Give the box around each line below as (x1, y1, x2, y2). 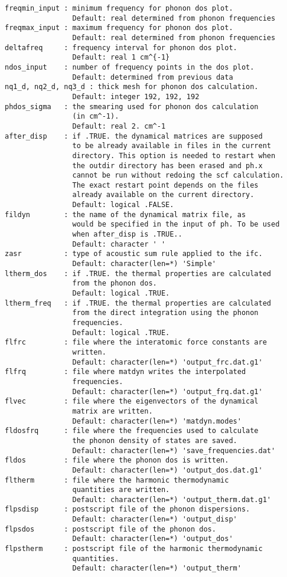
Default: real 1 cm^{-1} (72, 53, 170, 62)
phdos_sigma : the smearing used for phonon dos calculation (5, 102, 259, 111)
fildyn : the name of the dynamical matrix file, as (5, 210, 246, 219)
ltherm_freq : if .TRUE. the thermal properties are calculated (5, 299, 272, 307)
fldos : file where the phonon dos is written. (5, 456, 229, 465)
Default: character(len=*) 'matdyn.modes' (72, 417, 242, 425)
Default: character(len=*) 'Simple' (72, 260, 216, 268)
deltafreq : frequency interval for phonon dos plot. (5, 43, 237, 52)
